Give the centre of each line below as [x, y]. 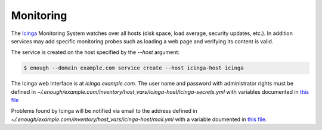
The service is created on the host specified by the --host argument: [95, 52]
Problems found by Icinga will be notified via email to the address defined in [104, 111]
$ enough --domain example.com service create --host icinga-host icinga [134, 68]
